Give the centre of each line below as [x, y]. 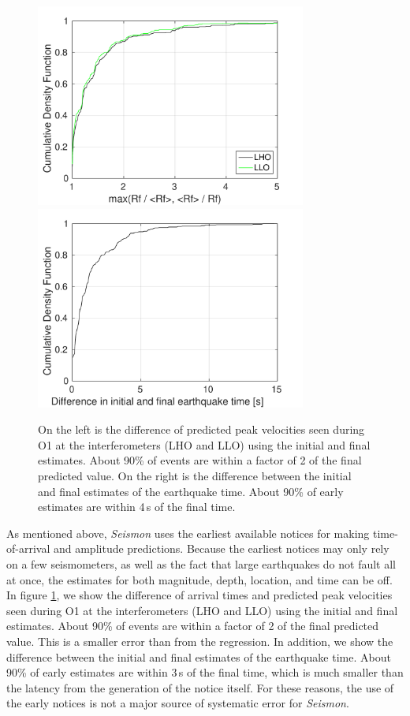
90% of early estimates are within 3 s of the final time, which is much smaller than [205, 672]
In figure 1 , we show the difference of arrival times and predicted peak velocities [199, 595]
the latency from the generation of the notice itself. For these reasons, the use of [200, 687]
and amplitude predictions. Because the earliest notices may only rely [221, 548]
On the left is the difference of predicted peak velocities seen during [201, 429]
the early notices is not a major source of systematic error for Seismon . [178, 703]
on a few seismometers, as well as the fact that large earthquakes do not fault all [201, 563]
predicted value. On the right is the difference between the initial [195, 475]
